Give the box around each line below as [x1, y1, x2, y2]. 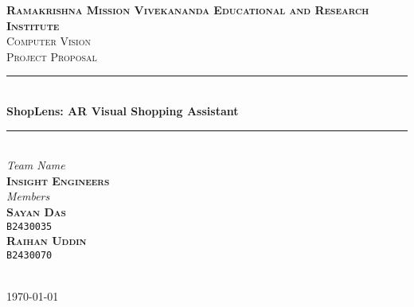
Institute [6, 17, 60, 33]
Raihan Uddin [6, 232, 87, 249]
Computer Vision [6, 33, 91, 49]
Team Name [6, 157, 65, 173]
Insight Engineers [6, 172, 110, 188]
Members [6, 188, 50, 204]
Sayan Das [6, 203, 66, 220]
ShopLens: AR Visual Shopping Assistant [6, 102, 239, 119]
